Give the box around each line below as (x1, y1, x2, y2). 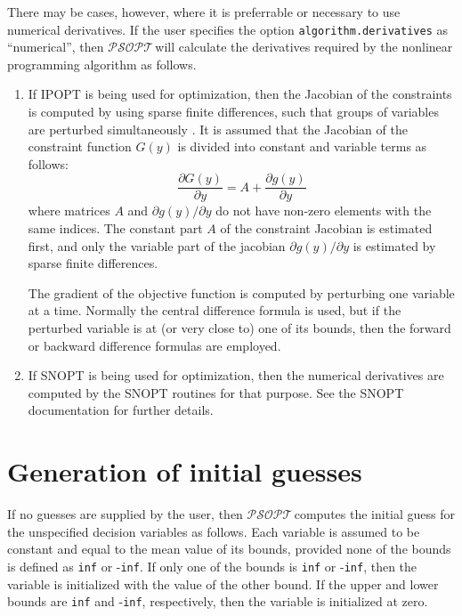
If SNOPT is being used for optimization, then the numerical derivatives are (28, 366, 444, 385)
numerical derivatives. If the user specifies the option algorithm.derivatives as (7, 20, 448, 38)
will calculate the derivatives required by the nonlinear (155, 37, 453, 56)
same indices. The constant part (28, 219, 203, 238)
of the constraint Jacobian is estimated (220, 219, 433, 238)
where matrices (28, 201, 110, 220)
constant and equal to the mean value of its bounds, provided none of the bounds (7, 539, 451, 558)
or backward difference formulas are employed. (28, 336, 281, 354)
